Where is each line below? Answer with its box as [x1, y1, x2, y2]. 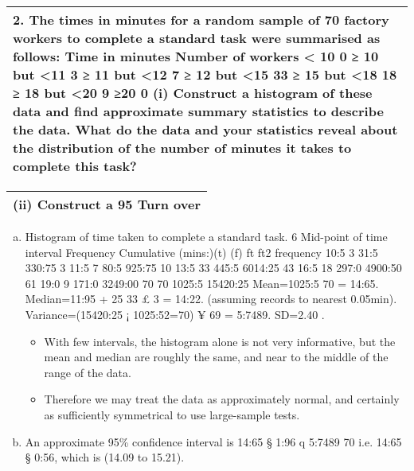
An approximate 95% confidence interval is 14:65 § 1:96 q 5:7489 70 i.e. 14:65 [25, 433, 402, 450]
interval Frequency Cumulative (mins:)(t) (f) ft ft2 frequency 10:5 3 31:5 [25, 243, 378, 260]
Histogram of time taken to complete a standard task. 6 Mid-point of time [25, 228, 388, 244]
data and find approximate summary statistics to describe [13, 102, 384, 120]
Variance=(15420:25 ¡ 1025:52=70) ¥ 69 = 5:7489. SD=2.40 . [25, 306, 325, 322]
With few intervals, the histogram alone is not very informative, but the [44, 333, 396, 349]
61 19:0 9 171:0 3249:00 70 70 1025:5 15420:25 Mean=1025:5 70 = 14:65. [25, 274, 379, 291]
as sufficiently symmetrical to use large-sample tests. [44, 406, 300, 422]
